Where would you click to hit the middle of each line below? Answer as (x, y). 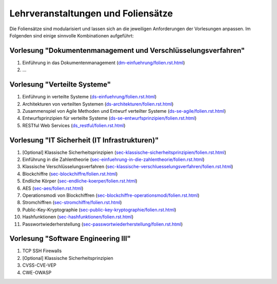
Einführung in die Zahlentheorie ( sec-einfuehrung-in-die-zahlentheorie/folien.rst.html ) (113, 159)
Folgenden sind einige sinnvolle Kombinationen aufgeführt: (72, 35)
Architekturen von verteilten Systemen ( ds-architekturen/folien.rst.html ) (98, 104)
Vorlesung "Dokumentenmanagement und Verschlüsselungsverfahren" (127, 50)
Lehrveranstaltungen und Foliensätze (91, 13)
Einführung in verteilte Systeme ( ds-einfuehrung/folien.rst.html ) (90, 97)
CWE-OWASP (37, 272)
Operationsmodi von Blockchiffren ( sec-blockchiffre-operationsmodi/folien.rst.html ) (111, 195)
